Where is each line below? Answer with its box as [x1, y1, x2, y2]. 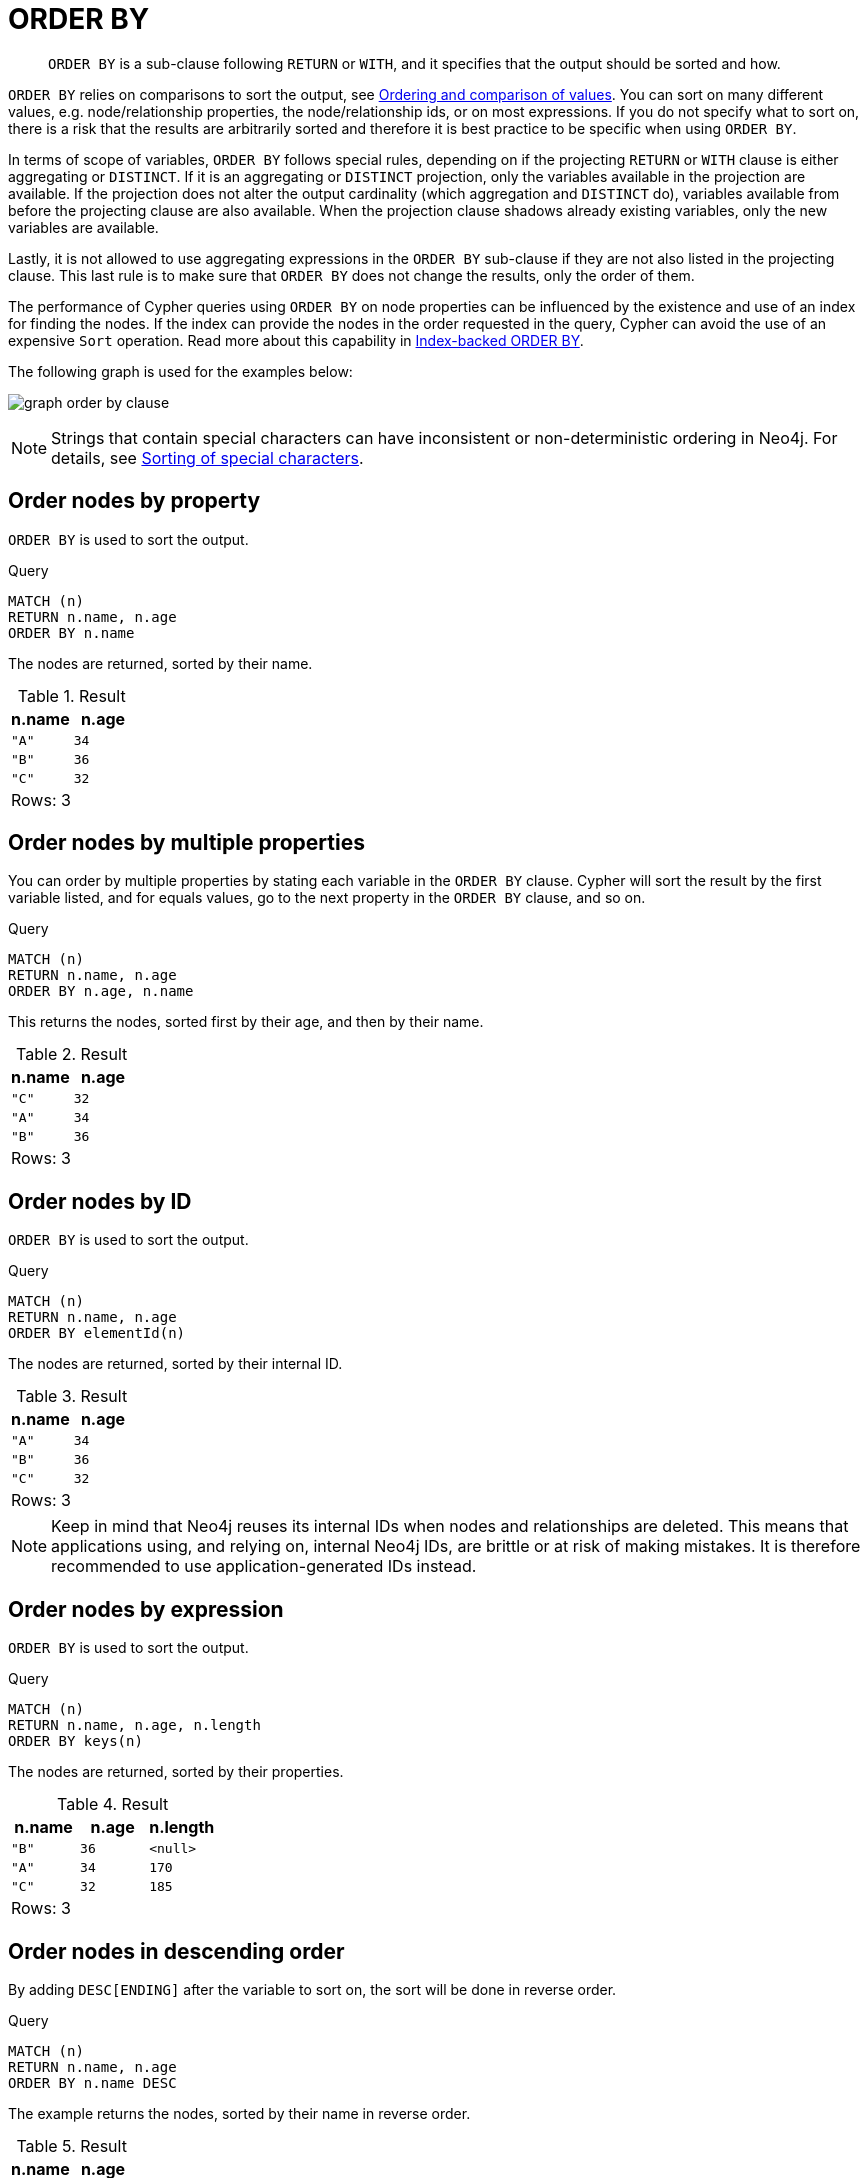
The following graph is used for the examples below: [8, 362, 353, 380]
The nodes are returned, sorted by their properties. [8, 1763, 344, 1781]
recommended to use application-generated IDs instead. [51, 1556, 477, 1577]
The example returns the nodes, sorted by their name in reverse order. [8, 2104, 471, 2122]
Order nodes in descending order [8, 1938, 345, 1964]
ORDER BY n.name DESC [8, 2074, 177, 2091]
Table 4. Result [57, 1794, 169, 1815]
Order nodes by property [8, 488, 261, 514]
